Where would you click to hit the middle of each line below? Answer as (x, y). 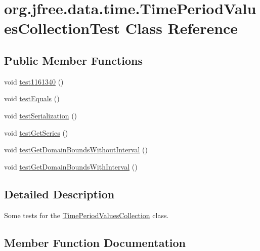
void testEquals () (32, 98)
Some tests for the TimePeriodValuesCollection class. (86, 215)
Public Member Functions (73, 60)
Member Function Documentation (95, 242)
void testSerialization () (41, 115)
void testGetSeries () (36, 132)
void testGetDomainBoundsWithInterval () (71, 166)
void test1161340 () (34, 81)
